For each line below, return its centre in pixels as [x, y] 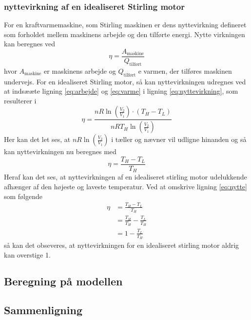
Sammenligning [43, 310]
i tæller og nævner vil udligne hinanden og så [179, 139]
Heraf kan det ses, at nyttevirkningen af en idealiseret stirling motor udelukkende [125, 177]
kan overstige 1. [27, 254]
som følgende [23, 196]
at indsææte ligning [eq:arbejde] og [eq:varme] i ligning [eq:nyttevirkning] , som [121, 91]
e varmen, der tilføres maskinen [185, 70]
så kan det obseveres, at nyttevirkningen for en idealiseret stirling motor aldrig [122, 245]
